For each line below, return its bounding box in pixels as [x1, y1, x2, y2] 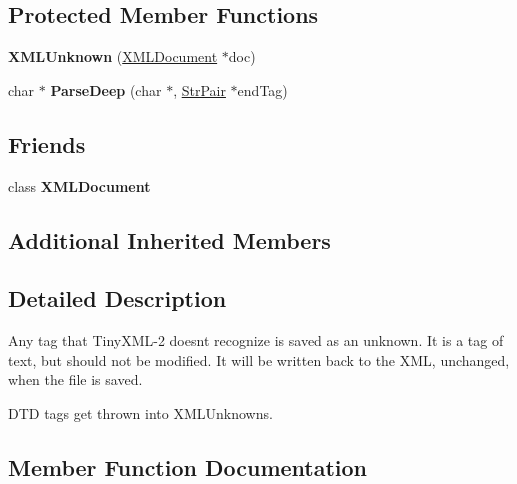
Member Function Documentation [8, 451, 368, 482]
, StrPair [173, 79, 226, 100]
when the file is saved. [8, 369, 143, 390]
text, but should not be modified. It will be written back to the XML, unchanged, [8, 349, 510, 370]
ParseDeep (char [50, 79, 162, 100]
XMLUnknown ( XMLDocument [8, 46, 218, 67]
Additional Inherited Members [8, 224, 331, 255]
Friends [8, 128, 86, 159]
